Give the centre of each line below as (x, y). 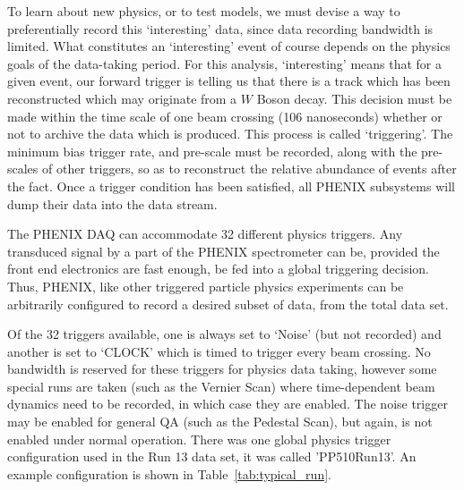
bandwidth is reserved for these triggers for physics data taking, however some (222, 369)
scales (23, 169)
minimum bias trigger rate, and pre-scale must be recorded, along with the (212, 151)
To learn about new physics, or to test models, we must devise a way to (204, 11)
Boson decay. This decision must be (354, 98)
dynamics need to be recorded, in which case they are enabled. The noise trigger (228, 404)
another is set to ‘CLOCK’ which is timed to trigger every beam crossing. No (219, 351)
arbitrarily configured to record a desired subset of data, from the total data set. (228, 304)
